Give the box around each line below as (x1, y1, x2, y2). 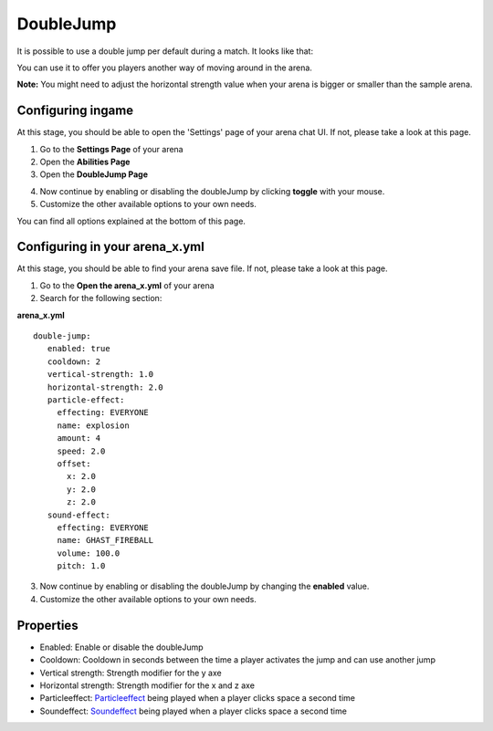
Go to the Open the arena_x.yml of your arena (39, 279, 215, 291)
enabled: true (47, 343, 110, 354)
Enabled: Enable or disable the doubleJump (39, 642, 205, 653)
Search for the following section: (39, 293, 163, 304)
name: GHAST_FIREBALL (57, 535, 154, 546)
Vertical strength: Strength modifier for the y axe (39, 667, 223, 678)
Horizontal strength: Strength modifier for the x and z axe (39, 680, 256, 691)
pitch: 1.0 (57, 561, 106, 571)
